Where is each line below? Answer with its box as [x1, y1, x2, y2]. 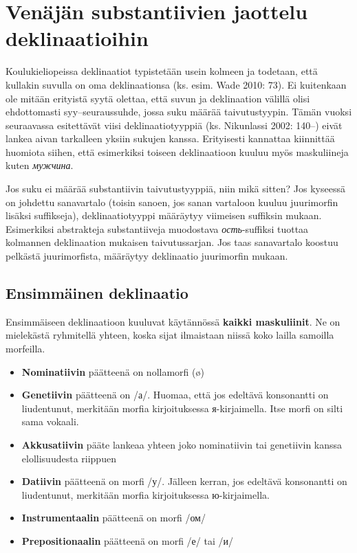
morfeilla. [6, 341, 45, 356]
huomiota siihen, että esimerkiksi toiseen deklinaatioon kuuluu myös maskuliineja [6, 144, 349, 159]
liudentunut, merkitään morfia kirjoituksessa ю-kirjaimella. [21, 487, 270, 501]
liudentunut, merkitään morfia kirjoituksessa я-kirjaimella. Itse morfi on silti [21, 400, 343, 415]
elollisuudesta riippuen [21, 451, 116, 465]
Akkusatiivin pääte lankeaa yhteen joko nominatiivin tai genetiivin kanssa [21, 437, 343, 451]
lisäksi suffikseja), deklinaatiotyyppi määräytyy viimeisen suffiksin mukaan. [6, 208, 322, 223]
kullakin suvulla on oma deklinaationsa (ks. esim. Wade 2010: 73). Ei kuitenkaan [6, 77, 347, 91]
